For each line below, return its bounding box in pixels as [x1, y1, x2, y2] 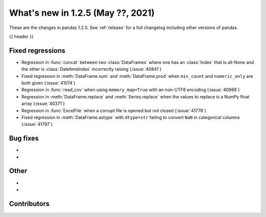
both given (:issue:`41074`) [21, 80, 76, 86]
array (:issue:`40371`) [21, 101, 65, 107]
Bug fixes [9, 134, 39, 143]
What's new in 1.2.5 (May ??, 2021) [9, 7, 155, 18]
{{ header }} [9, 33, 34, 39]
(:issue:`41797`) [21, 121, 53, 127]
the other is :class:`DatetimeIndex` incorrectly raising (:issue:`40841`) [21, 66, 162, 72]
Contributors [9, 199, 50, 208]
